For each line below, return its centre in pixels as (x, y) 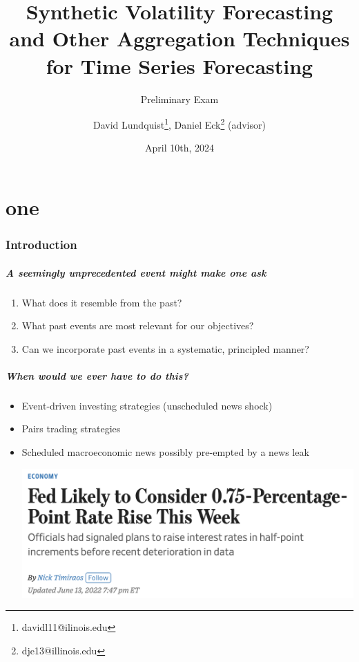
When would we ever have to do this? (97, 375)
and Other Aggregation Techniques (179, 38)
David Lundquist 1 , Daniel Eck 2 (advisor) (179, 123)
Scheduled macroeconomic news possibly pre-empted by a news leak (165, 452)
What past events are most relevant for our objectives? (138, 325)
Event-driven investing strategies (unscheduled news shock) (147, 405)
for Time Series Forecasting (179, 65)
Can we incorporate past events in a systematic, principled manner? (165, 348)
